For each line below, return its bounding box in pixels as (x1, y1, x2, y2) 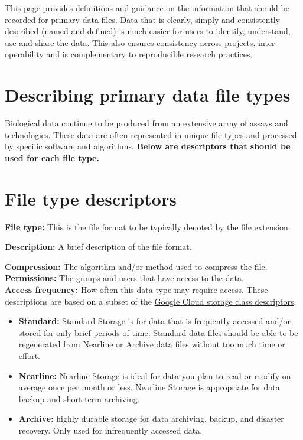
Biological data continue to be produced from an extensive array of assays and (5, 117, 288, 129)
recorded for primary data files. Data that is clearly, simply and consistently (5, 13, 280, 25)
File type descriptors (5, 186, 177, 210)
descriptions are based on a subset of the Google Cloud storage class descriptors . (5, 295, 297, 307)
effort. (18, 349, 41, 361)
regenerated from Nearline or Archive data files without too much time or (18, 338, 285, 350)
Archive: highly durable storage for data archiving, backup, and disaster (18, 412, 284, 425)
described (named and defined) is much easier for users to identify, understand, (5, 25, 291, 37)
